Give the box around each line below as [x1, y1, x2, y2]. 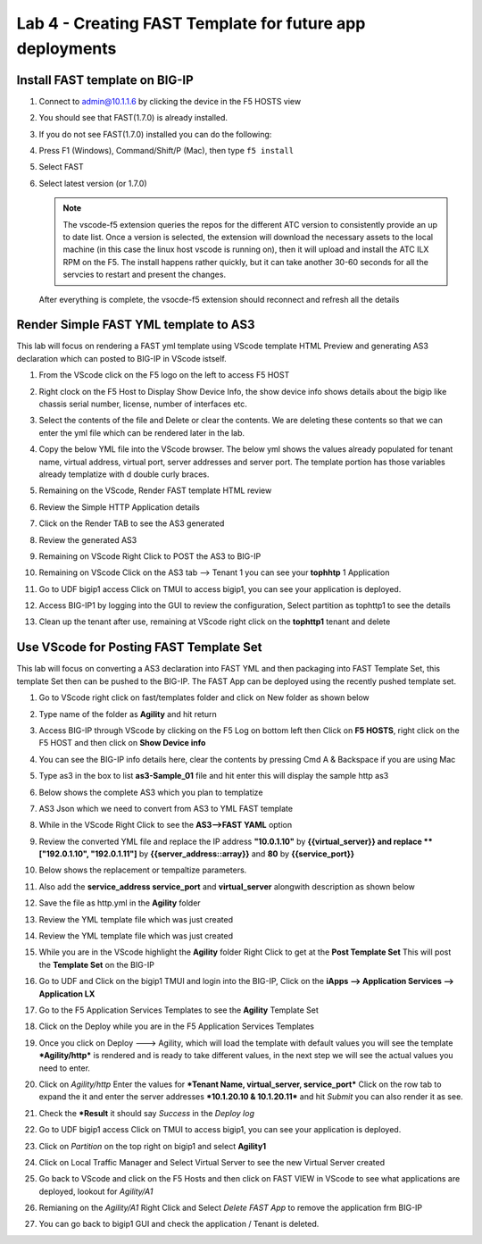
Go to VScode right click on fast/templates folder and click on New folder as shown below [38, 692, 370, 703]
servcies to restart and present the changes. [62, 269, 227, 280]
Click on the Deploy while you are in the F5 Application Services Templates [38, 1021, 314, 1031]
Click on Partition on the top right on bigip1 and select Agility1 [38, 1140, 267, 1151]
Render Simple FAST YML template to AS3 [16, 317, 255, 332]
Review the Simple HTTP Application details [38, 501, 200, 513]
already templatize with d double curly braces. [38, 469, 210, 480]
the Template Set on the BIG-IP [38, 959, 155, 970]
